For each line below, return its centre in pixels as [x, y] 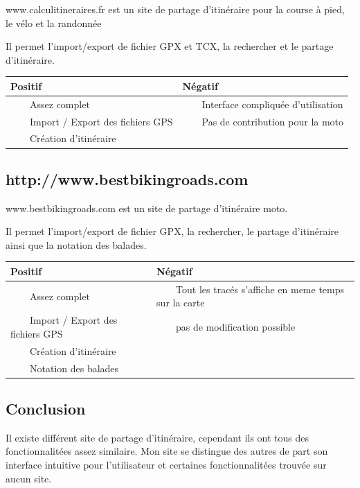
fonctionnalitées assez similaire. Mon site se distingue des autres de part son [167, 451]
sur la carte [181, 303]
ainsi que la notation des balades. [76, 244]
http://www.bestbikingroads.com [127, 178]
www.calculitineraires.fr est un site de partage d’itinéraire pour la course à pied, [175, 9]
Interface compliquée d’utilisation [272, 104]
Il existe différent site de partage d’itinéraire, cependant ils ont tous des [157, 437]
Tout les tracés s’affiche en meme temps [260, 289]
